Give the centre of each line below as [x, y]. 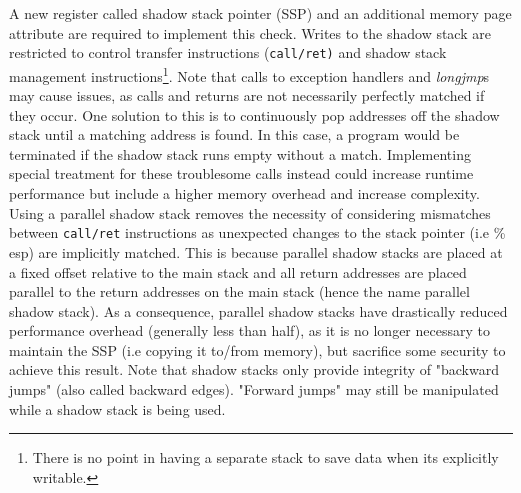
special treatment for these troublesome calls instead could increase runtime [241, 173]
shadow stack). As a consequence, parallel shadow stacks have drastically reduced [258, 310]
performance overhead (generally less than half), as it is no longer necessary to [249, 330]
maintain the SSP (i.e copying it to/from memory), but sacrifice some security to [257, 349]
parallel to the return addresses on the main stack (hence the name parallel [239, 291]
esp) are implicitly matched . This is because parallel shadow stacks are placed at [256, 251]
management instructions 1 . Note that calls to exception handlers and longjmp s [249, 74]
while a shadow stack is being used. [117, 408]
